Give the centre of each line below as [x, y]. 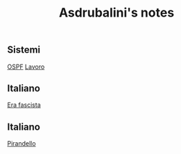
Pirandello [21, 144]
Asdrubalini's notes [117, 13]
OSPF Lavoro [26, 67]
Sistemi [24, 50]
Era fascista [24, 105]
